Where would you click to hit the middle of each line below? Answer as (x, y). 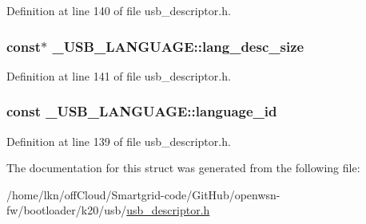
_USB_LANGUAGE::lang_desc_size (178, 46)
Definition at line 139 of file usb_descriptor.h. (119, 141)
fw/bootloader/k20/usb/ (67, 210)
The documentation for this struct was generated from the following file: (183, 168)
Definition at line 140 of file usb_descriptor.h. (119, 10)
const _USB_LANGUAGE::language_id (142, 111)
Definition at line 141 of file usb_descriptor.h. (119, 75)
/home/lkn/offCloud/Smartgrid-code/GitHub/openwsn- (143, 194)
